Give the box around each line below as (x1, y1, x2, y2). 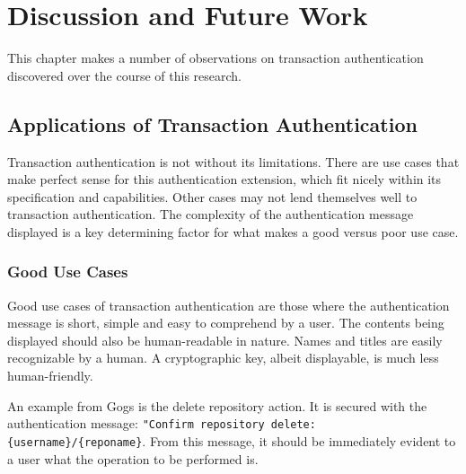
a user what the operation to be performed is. (7, 449, 259, 468)
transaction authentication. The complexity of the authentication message (7, 205, 414, 224)
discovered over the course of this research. (7, 66, 242, 84)
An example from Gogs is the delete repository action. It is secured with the (7, 396, 427, 415)
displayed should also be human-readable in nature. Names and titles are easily (7, 330, 443, 349)
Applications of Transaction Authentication (7, 110, 418, 137)
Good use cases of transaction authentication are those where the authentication (7, 295, 450, 314)
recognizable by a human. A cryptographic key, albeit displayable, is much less (7, 348, 439, 367)
